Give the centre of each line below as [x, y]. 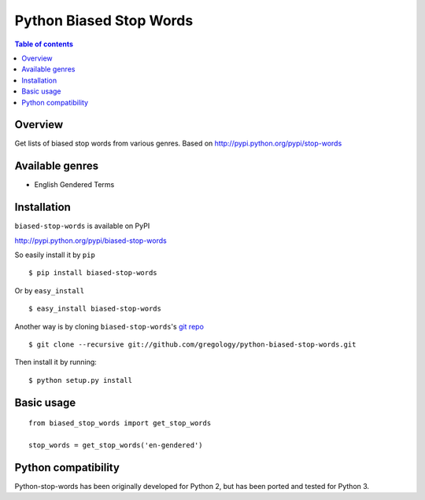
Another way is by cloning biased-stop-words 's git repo [109, 326]
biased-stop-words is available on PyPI [82, 226]
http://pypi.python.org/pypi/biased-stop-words [91, 241]
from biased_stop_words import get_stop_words [120, 423]
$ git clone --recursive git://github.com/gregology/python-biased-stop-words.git [192, 344]
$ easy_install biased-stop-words [95, 309]
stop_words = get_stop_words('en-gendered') [116, 445]
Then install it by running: [56, 362]
